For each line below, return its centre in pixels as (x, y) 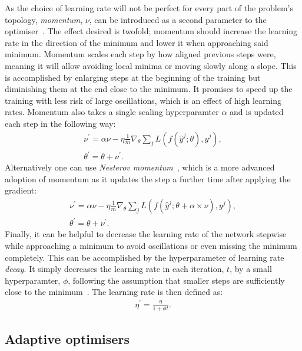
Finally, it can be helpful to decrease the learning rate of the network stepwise (146, 234)
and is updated (257, 112)
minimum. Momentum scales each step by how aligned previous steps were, (140, 54)
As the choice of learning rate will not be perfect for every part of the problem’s (149, 8)
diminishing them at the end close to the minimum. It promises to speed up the (149, 89)
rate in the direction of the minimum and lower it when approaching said (137, 42)
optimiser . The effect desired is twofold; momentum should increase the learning (151, 31)
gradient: (21, 190)
